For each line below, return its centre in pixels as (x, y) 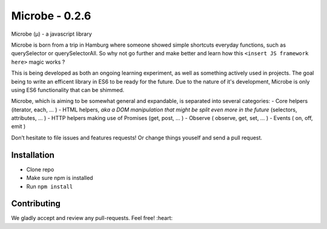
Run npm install (50, 186)
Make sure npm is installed (60, 178)
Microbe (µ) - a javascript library (51, 34)
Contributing (36, 204)
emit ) (18, 127)
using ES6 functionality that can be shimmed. (68, 90)
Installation (33, 155)
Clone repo (40, 169)
